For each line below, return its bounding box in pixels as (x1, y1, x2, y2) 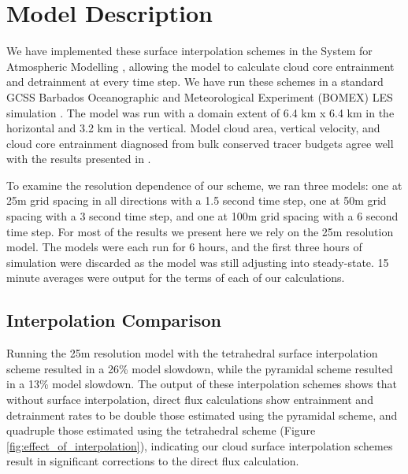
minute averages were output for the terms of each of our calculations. (6, 269, 345, 286)
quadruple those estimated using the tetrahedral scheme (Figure (6, 422, 316, 439)
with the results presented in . (6, 150, 151, 167)
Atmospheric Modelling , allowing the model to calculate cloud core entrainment (6, 57, 395, 74)
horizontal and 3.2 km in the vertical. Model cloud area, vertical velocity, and (6, 120, 380, 136)
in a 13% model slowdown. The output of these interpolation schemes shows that (6, 376, 397, 392)
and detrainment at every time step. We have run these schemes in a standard (6, 73, 384, 90)
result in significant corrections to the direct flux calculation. (6, 453, 299, 469)
